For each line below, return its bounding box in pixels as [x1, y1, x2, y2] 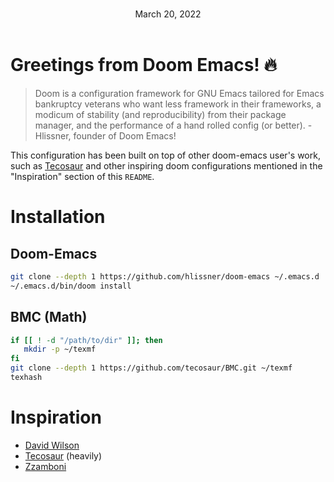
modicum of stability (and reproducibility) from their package [34, 108, 287, 120]
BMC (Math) [10, 309, 88, 326]
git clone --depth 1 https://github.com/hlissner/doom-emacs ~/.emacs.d [10, 271, 320, 282]
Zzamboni [24, 460, 67, 472]
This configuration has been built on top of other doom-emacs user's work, [10, 149, 321, 161]
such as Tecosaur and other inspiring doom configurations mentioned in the [10, 159, 323, 172]
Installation [10, 206, 106, 228]
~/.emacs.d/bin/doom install [10, 281, 132, 291]
